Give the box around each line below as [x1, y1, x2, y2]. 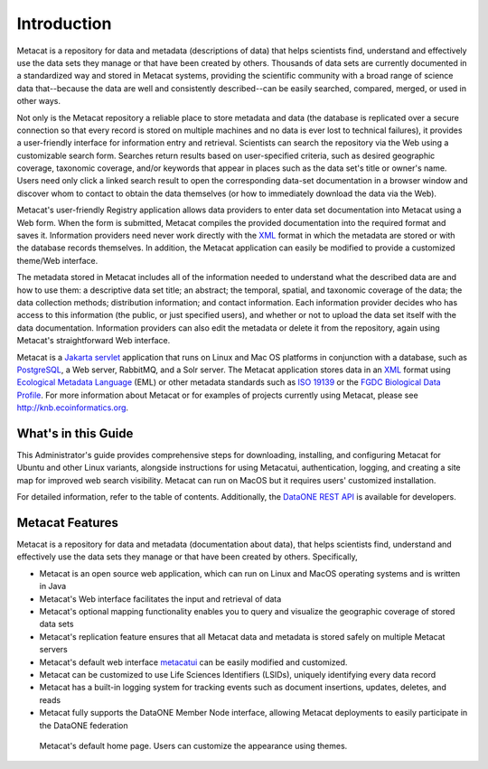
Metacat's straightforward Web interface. [16, 335, 171, 346]
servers [39, 644, 68, 655]
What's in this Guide [16, 426, 134, 441]
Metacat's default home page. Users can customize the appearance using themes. [39, 740, 348, 751]
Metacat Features [16, 515, 119, 530]
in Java [39, 581, 67, 592]
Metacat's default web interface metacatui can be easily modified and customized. [39, 656, 348, 668]
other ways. [16, 96, 61, 107]
